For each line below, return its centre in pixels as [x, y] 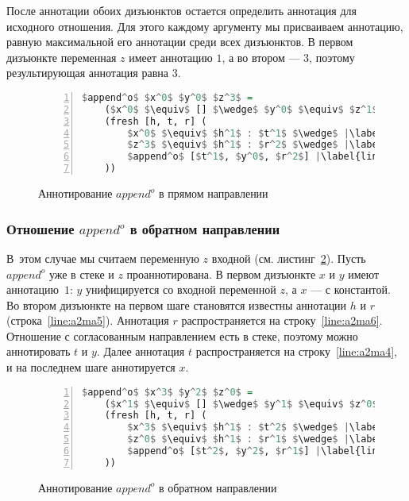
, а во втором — [261, 57]
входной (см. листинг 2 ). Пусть [289, 258]
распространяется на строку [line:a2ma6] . [282, 320]
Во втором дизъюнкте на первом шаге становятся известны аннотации [177, 304]
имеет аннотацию [171, 57]
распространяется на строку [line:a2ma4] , [296, 351]
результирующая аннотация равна [87, 73]
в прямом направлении [213, 193]
